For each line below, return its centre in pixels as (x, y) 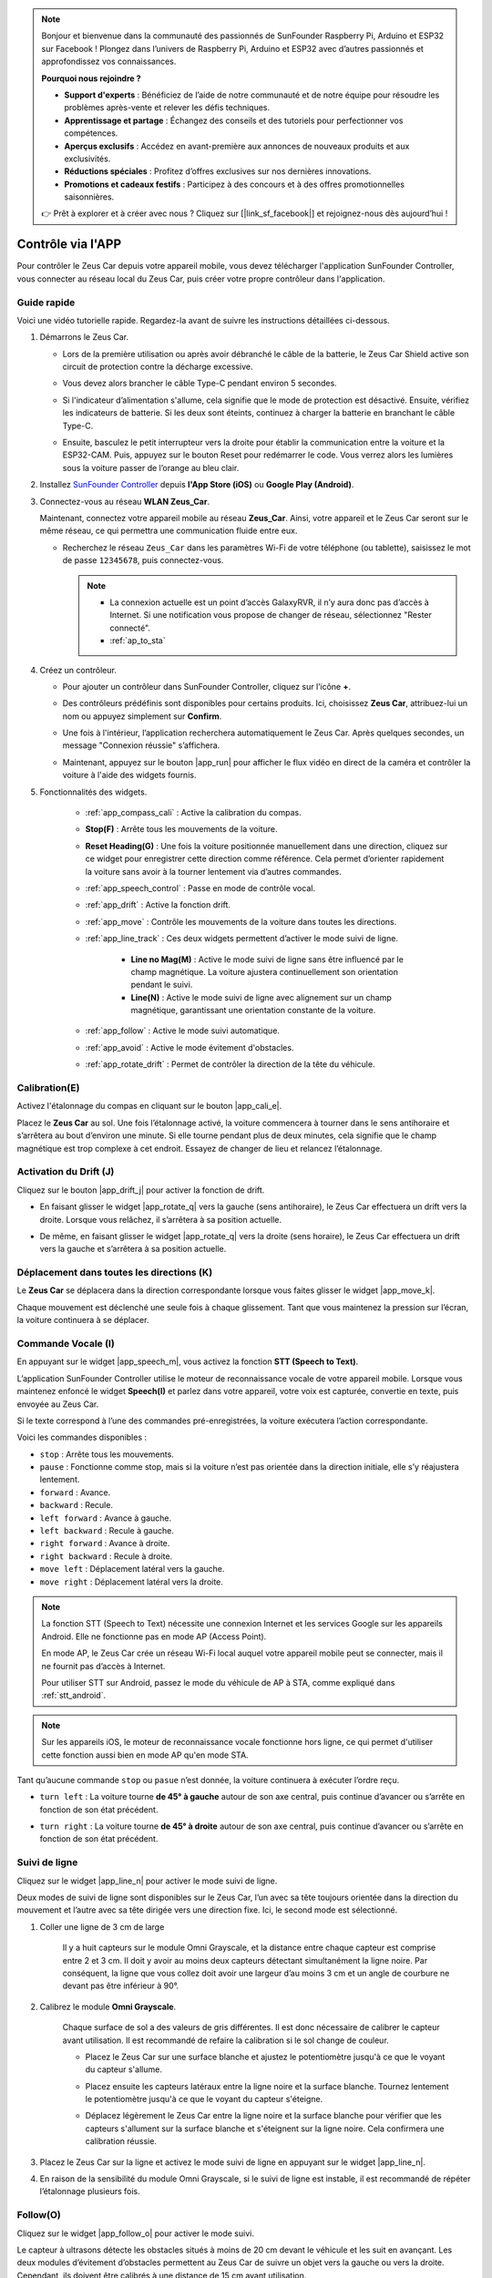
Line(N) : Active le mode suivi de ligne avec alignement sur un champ (261, 997)
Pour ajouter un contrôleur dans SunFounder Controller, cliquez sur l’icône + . (206, 686)
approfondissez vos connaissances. (109, 62)
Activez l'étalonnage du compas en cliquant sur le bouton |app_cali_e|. (149, 1106)
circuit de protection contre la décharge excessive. (158, 367)
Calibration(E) (48, 1088)
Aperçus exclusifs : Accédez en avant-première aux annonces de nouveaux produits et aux (237, 146)
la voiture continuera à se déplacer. (83, 1320)
